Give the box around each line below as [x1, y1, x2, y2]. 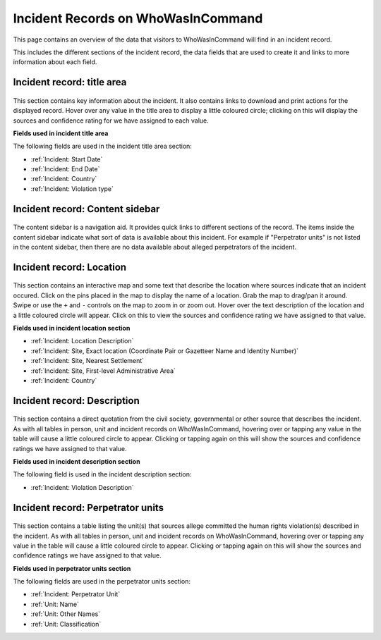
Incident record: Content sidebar [13, 203, 160, 215]
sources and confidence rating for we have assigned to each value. [13, 116, 210, 125]
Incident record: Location [13, 261, 127, 273]
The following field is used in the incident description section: [13, 470, 192, 479]
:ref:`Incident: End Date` [30, 165, 100, 173]
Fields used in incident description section [13, 457, 140, 465]
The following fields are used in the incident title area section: [13, 142, 192, 151]
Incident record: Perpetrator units [13, 501, 164, 514]
